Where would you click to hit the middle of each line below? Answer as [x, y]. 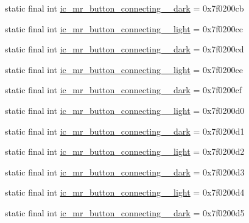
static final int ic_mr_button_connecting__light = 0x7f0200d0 [125, 110]
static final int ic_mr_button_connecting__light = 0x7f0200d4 [125, 192]
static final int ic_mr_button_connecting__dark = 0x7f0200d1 [125, 131]
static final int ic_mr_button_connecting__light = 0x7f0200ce [124, 69]
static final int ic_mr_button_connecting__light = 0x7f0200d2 [125, 151]
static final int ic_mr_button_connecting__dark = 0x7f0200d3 [125, 172]
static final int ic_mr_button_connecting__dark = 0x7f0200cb [124, 8]
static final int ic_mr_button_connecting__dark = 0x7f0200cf [124, 90]
